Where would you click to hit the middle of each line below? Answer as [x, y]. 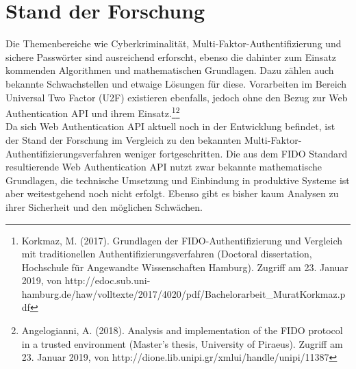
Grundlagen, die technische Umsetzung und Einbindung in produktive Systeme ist [178, 180]
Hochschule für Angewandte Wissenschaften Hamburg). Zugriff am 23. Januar [185, 267]
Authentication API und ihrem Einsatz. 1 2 [93, 112]
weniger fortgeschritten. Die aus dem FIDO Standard [236, 153]
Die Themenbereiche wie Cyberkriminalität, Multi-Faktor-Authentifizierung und [174, 43]
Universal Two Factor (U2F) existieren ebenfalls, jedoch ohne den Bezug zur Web [177, 97]
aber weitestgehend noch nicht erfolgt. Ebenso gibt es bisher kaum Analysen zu [172, 193]
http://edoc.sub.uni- [107, 280]
